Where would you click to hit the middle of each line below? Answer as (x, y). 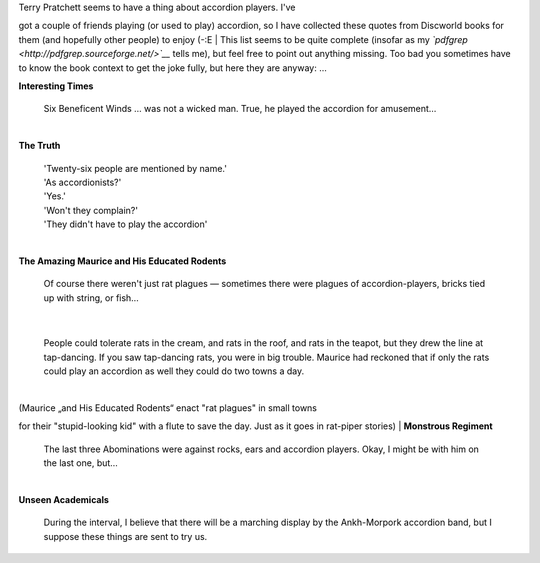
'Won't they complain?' (91, 210)
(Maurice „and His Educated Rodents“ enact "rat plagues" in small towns (167, 407)
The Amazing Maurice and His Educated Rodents (122, 261)
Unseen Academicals (64, 499)
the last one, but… (81, 463)
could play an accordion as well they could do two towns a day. (174, 371)
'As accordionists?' (82, 182)
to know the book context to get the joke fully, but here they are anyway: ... (172, 67)
